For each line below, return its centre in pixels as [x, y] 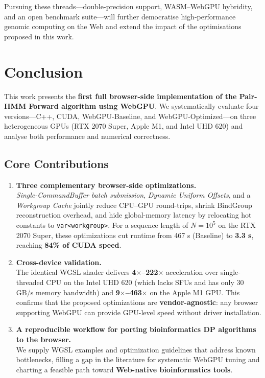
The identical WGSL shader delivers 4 [76, 272]
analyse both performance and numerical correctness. [87, 136]
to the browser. [44, 339]
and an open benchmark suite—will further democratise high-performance [120, 16]
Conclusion [44, 71]
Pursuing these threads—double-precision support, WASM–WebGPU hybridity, [128, 6]
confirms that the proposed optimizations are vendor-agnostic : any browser [137, 302]
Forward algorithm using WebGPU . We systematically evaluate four [144, 106]
